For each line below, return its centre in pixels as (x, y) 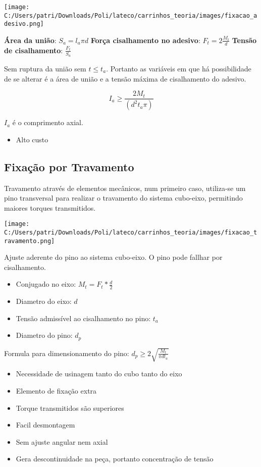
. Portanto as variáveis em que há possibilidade (179, 69)
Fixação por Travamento (69, 166)
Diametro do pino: (44, 335)
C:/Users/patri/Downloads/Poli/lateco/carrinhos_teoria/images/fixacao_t (131, 232)
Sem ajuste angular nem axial (62, 441)
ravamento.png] (30, 241)
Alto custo (32, 139)
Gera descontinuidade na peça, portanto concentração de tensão (115, 459)
